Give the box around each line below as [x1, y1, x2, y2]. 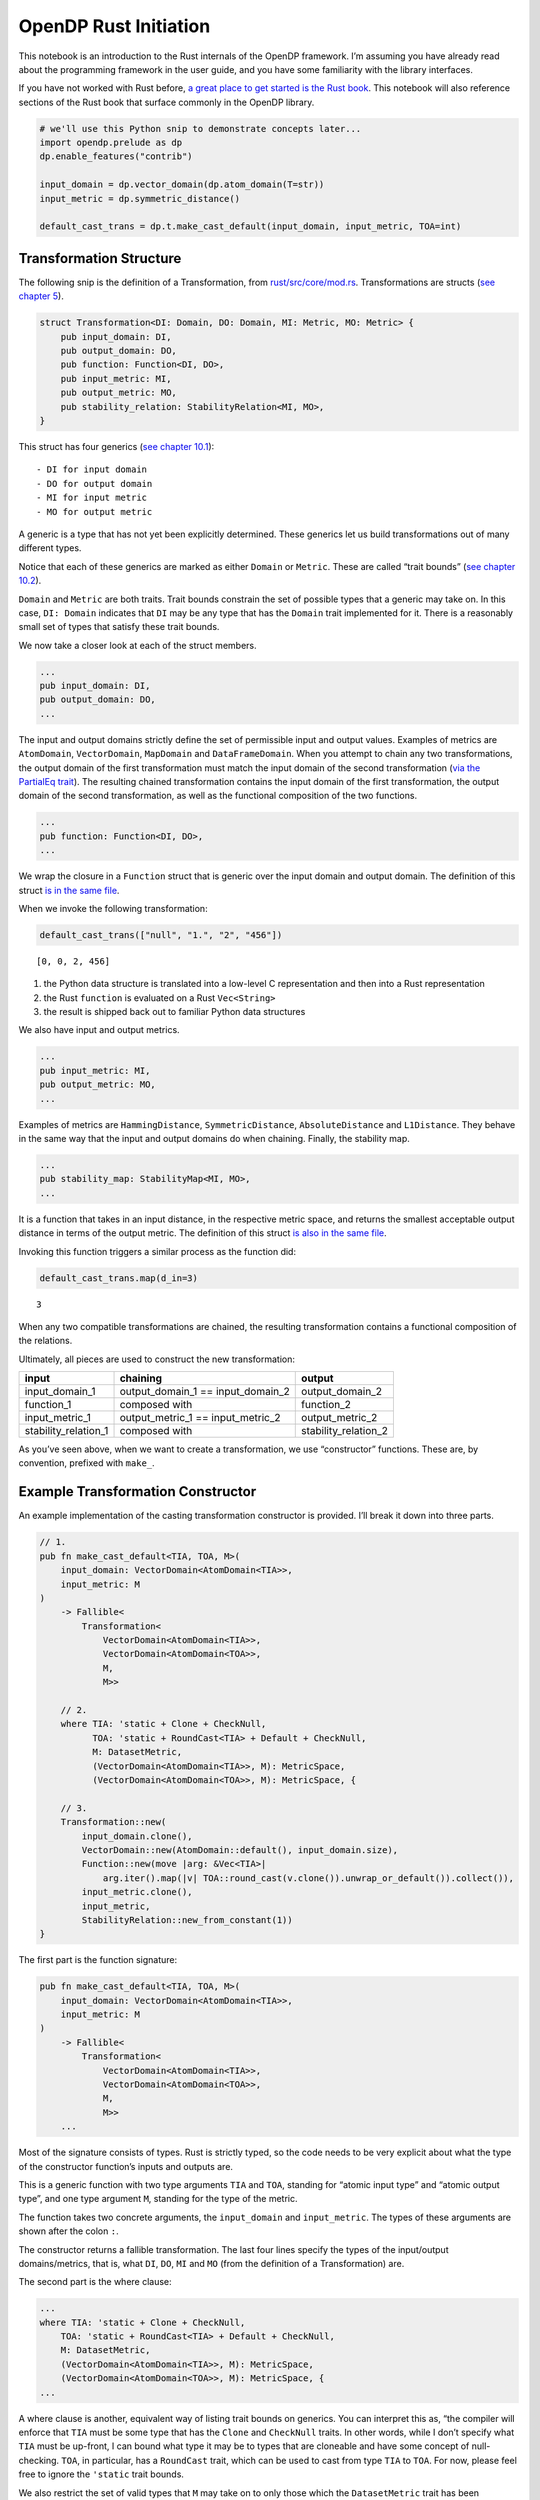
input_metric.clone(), [81, 1886, 194, 1898]
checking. [18, 2454, 60, 2466]
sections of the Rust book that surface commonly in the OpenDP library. [18, 96, 315, 108]
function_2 [301, 1398, 352, 1412]
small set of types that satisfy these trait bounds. [18, 621, 220, 633]
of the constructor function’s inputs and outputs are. [18, 2160, 234, 2172]
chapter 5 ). [18, 290, 64, 302]
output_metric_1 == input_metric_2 [119, 1411, 281, 1425]
